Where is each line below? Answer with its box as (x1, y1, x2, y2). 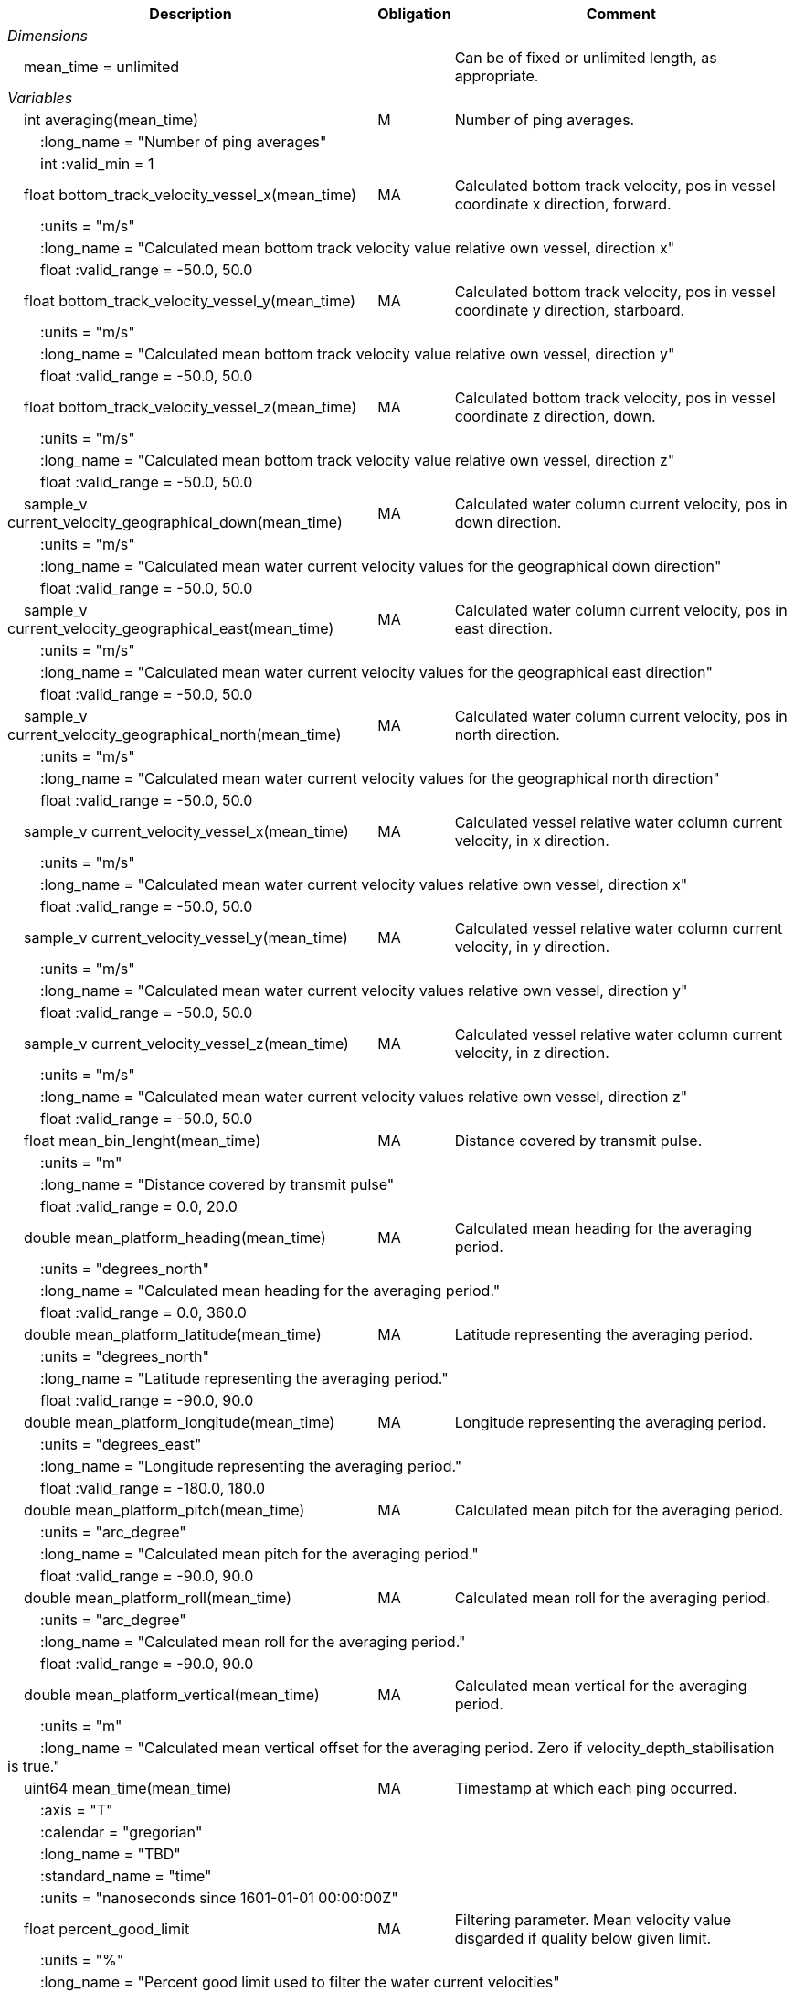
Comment (586, 5, 656, 23)
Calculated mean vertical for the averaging (454, 1676, 747, 1695)
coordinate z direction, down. (454, 407, 656, 425)
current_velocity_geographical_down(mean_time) (7, 513, 343, 531)
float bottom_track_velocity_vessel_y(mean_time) (24, 292, 356, 310)
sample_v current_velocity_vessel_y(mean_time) (24, 928, 348, 947)
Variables (7, 89, 73, 107)
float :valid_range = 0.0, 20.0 (40, 1197, 238, 1216)
